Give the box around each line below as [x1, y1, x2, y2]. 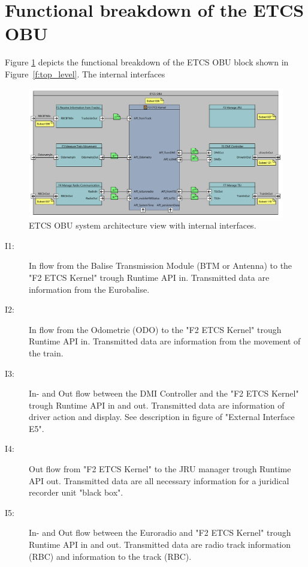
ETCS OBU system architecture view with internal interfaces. [29, 219, 256, 232]
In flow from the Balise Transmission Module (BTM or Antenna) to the [29, 259, 292, 272]
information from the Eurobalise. [29, 283, 150, 295]
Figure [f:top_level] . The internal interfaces [5, 67, 165, 80]
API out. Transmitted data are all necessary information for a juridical [29, 474, 289, 487]
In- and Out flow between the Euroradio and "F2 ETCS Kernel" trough [29, 526, 291, 539]
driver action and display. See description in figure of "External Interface [29, 410, 295, 423]
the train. [29, 346, 64, 359]
